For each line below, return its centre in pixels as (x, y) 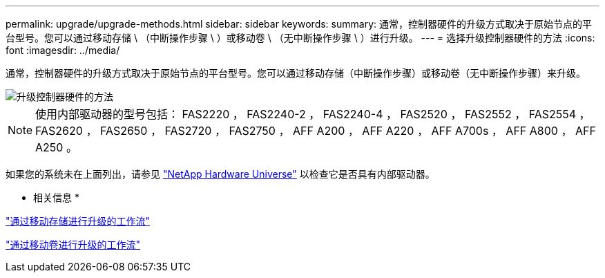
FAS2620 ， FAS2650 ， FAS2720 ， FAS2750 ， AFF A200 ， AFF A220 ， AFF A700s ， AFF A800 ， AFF (316, 131)
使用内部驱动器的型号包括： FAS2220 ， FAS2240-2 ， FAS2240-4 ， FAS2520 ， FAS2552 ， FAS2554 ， (313, 114)
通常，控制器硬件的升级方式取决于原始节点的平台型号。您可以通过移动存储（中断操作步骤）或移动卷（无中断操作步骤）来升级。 (296, 73)
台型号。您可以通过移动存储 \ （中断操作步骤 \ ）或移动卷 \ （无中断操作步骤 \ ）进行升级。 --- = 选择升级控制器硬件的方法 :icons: (300, 38)
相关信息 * (56, 197)
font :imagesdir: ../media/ (63, 50)
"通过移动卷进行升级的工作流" (73, 244)
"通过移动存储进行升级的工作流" (78, 221)
